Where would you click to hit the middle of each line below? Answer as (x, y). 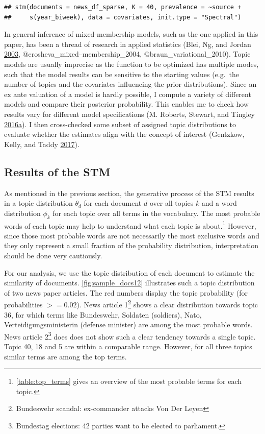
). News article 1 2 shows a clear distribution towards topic (167, 304)
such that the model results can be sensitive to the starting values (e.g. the (122, 74)
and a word (219, 203)
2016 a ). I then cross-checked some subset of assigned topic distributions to (120, 124)
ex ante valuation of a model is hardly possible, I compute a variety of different (128, 94)
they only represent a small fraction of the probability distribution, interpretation (131, 245)
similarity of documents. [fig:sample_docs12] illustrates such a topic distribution (129, 283)
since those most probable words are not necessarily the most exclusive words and (132, 235)
